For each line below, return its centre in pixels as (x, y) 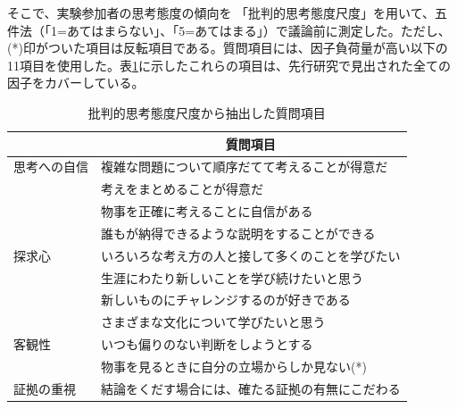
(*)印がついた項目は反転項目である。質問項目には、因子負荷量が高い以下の (228, 48)
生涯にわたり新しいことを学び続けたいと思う (232, 277)
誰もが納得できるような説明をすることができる (238, 233)
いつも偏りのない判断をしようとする (207, 344)
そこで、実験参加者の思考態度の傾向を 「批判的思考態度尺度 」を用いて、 (221, 13)
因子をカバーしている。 (76, 83)
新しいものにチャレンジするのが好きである (226, 300)
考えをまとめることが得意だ (182, 189)
